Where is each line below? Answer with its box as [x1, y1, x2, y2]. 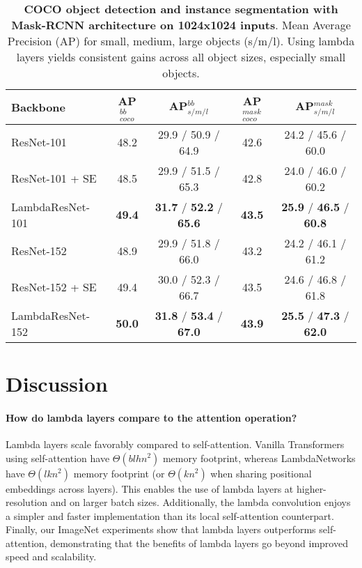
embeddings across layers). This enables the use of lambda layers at [6, 481, 294, 496]
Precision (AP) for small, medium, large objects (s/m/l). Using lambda [7, 33, 355, 49]
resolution [6, 495, 48, 509]
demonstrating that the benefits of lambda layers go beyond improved [50, 535, 348, 550]
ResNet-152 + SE [11, 279, 97, 295]
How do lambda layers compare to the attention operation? [6, 410, 297, 424]
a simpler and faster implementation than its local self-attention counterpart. [6, 508, 334, 523]
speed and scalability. [6, 549, 97, 564]
